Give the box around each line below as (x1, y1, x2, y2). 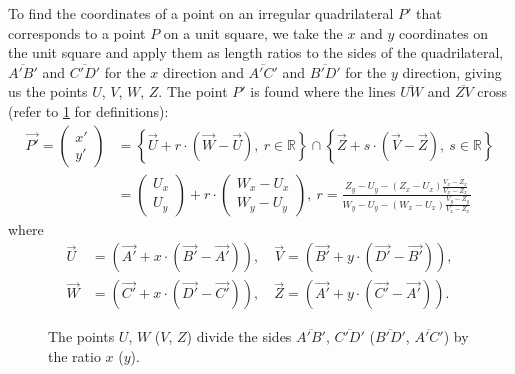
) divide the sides (186, 326, 292, 347)
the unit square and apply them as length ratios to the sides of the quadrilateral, (8, 42, 504, 63)
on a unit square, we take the (163, 22, 343, 43)
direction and (162, 61, 244, 82)
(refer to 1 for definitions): (8, 100, 169, 121)
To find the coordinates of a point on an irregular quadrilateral (8, 3, 394, 23)
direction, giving (402, 61, 502, 82)
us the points (8, 81, 88, 102)
